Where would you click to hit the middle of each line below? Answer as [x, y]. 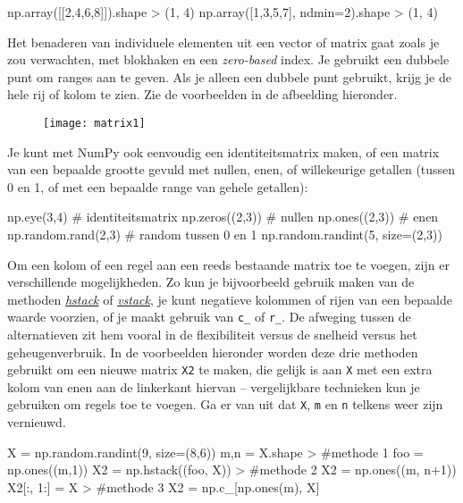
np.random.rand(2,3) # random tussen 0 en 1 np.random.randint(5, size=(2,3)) [225, 234]
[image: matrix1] [94, 123]
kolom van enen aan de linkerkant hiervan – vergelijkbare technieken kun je [214, 386]
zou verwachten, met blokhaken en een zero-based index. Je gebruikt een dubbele [228, 59]
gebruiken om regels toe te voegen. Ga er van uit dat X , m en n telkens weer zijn [225, 404]
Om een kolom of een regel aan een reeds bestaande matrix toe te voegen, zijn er [228, 264]
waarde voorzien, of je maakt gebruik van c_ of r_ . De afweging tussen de [209, 317]
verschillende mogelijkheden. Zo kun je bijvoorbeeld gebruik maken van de [211, 282]
